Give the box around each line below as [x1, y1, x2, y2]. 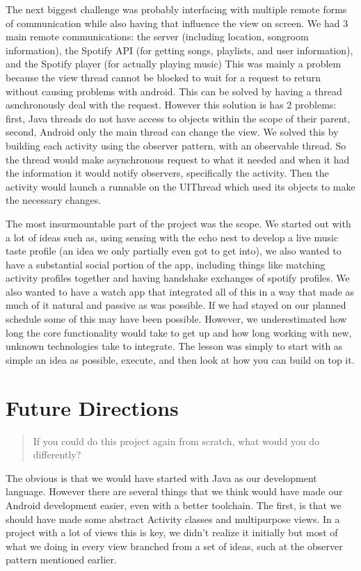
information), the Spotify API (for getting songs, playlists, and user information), [6, 42, 353, 57]
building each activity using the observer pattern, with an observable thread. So [6, 138, 346, 152]
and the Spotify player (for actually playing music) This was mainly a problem [6, 56, 342, 71]
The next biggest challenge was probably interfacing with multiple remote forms [6, 2, 347, 16]
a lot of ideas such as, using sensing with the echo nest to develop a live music [6, 230, 339, 244]
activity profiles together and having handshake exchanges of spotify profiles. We [6, 271, 350, 285]
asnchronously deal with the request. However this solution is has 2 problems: [6, 97, 337, 112]
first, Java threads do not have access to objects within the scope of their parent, [6, 111, 351, 125]
